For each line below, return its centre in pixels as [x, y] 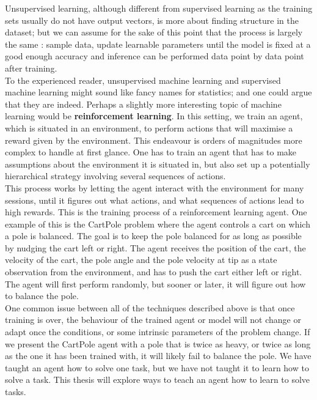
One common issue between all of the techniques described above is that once [150, 307]
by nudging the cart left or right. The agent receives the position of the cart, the [155, 247]
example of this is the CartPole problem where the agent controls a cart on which [158, 224]
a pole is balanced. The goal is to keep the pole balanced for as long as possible [153, 236]
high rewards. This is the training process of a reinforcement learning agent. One [156, 212]
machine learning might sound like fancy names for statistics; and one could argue [158, 92]
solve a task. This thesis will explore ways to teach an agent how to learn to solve [158, 380]
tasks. [16, 391]
